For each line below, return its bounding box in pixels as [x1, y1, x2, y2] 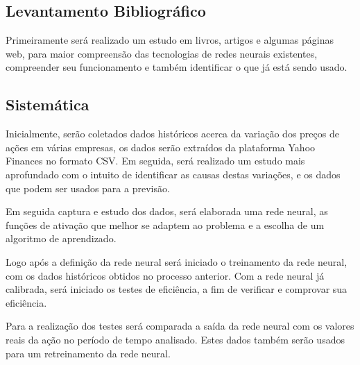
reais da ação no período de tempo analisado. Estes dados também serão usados [6, 332, 345, 346]
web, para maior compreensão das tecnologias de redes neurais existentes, [6, 46, 318, 60]
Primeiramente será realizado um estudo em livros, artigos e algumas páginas [6, 33, 334, 47]
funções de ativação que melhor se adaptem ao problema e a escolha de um [6, 217, 325, 232]
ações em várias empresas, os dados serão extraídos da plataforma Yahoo [6, 139, 316, 154]
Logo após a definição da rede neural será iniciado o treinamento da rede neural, [6, 254, 348, 269]
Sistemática [6, 94, 89, 115]
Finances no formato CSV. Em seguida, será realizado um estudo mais [6, 153, 305, 168]
